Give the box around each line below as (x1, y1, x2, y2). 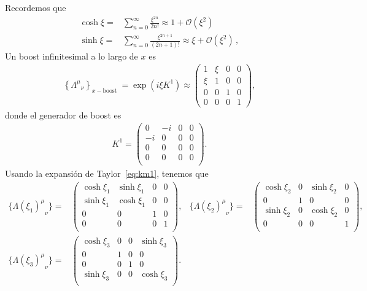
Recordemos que (5, 1, 66, 14)
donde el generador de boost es (5, 108, 122, 121)
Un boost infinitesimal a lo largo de (5, 49, 138, 62)
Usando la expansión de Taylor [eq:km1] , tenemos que (5, 167, 209, 180)
